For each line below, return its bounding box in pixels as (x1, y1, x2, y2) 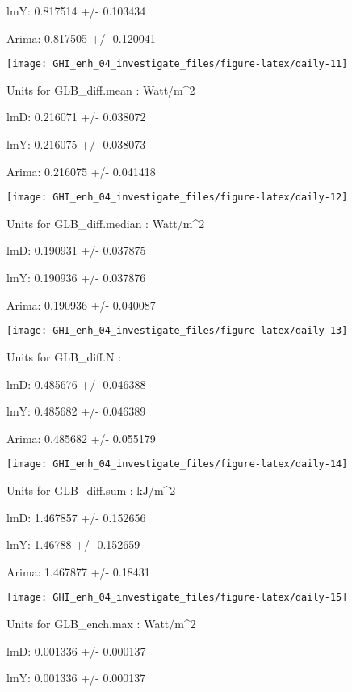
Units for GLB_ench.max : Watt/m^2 (6, 614, 196, 631)
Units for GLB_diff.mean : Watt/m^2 (6, 81, 195, 98)
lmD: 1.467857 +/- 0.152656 (6, 508, 146, 525)
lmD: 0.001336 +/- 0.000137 (6, 642, 146, 659)
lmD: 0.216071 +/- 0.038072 (6, 108, 146, 125)
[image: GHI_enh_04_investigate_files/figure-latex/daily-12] (6, 192, 348, 204)
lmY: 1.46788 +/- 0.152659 (6, 536, 140, 553)
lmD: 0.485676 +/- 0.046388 (6, 375, 146, 392)
